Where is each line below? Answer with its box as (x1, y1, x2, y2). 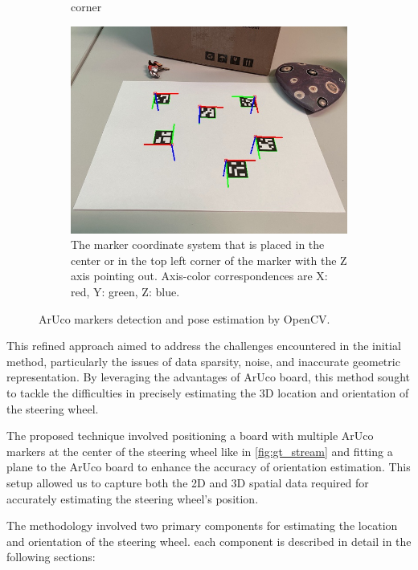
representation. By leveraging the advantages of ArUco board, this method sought (6, 368, 410, 385)
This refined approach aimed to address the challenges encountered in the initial (6, 337, 401, 354)
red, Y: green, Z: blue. (71, 283, 180, 299)
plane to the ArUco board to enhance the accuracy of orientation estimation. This (6, 458, 411, 475)
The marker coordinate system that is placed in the (71, 236, 325, 253)
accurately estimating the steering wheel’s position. (6, 490, 259, 507)
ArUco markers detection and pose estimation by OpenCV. (39, 310, 330, 327)
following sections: (6, 548, 96, 565)
